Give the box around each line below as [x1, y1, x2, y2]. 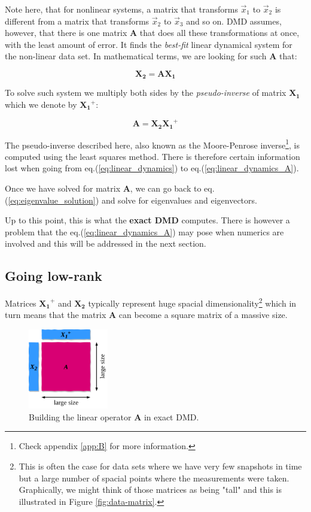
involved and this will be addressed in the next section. [5, 237, 206, 250]
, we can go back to [130, 182, 202, 194]
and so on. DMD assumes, [186, 14, 282, 27]
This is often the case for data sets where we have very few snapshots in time [19, 460, 302, 472]
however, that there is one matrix [5, 26, 127, 39]
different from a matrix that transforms [5, 14, 150, 27]
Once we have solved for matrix [5, 182, 121, 194]
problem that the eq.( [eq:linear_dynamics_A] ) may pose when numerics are [5, 225, 284, 238]
